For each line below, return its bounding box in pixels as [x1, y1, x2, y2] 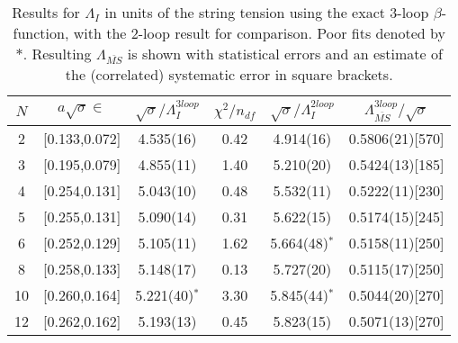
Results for [12, 2, 80, 23]
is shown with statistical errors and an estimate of [127, 43, 443, 64]
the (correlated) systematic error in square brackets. [65, 64, 393, 86]
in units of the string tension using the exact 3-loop [104, 2, 429, 23]
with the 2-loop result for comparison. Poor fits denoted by [73, 23, 445, 43]
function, [13, 23, 69, 43]
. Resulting [22, 43, 92, 64]
